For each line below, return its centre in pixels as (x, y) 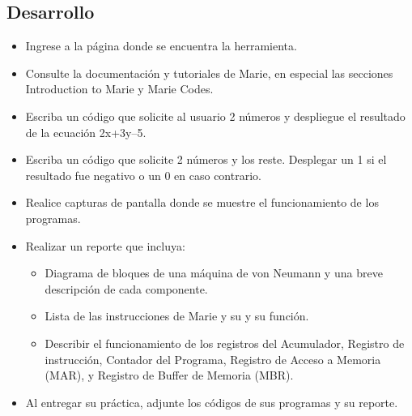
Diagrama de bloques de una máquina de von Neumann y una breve (214, 273)
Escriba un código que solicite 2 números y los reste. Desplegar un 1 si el (206, 159)
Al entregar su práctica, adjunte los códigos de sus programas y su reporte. (212, 402)
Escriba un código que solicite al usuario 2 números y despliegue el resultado (215, 116)
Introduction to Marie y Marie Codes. (119, 89)
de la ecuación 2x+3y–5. (86, 132)
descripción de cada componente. (126, 288)
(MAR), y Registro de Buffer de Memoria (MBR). (169, 375)
